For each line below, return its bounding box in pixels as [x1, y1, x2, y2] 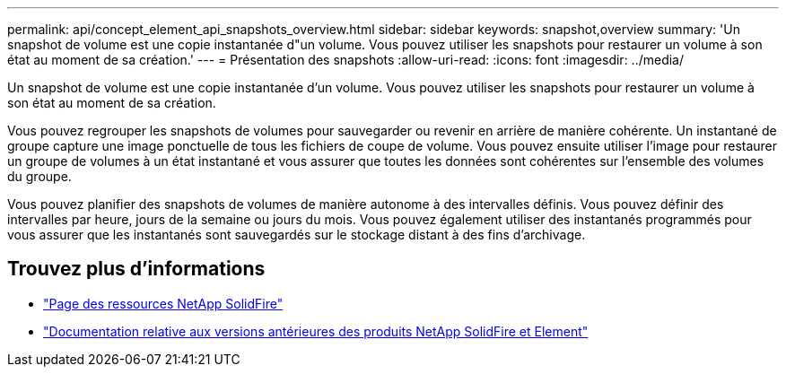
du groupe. [7, 169, 72, 184]
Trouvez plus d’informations [7, 257, 266, 281]
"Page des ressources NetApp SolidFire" [43, 295, 284, 311]
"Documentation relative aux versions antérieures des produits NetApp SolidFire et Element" [43, 323, 589, 339]
